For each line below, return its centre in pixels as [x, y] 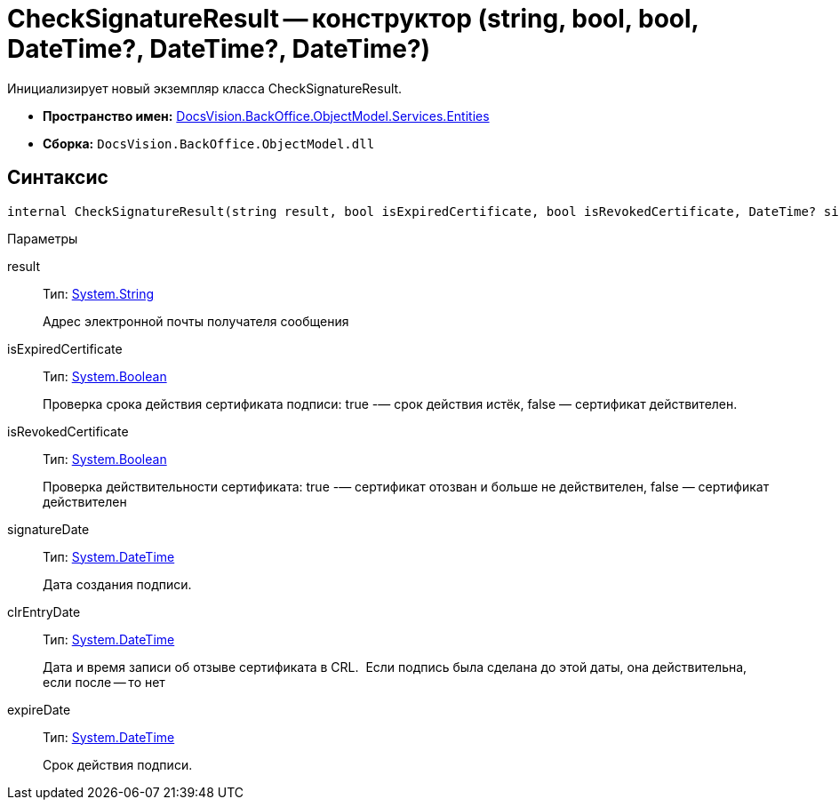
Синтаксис [58, 178]
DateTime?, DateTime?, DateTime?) [219, 49]
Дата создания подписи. [117, 584]
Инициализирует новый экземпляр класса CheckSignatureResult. [205, 88]
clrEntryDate [44, 611]
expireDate [39, 709]
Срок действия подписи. [118, 764]
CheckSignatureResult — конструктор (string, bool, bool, [353, 19]
